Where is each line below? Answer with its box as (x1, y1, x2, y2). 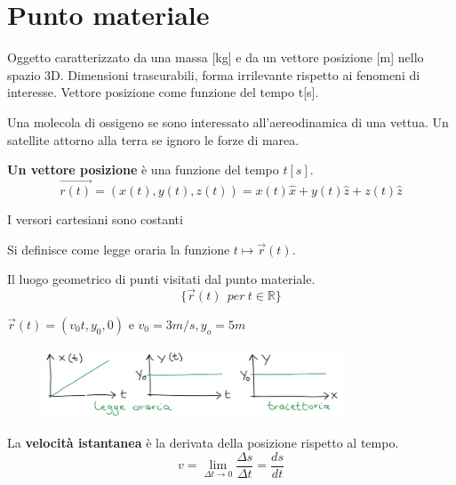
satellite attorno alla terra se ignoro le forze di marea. (7, 130, 300, 149)
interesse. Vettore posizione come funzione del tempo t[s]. (7, 83, 319, 101)
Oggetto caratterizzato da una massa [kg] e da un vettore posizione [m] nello (7, 48, 424, 67)
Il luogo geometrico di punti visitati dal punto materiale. (7, 270, 316, 288)
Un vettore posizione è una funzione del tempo (7, 160, 279, 179)
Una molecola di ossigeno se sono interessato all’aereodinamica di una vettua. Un (7, 112, 449, 131)
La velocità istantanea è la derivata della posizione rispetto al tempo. (7, 433, 399, 452)
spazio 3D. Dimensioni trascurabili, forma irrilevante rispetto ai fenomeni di (7, 65, 420, 84)
